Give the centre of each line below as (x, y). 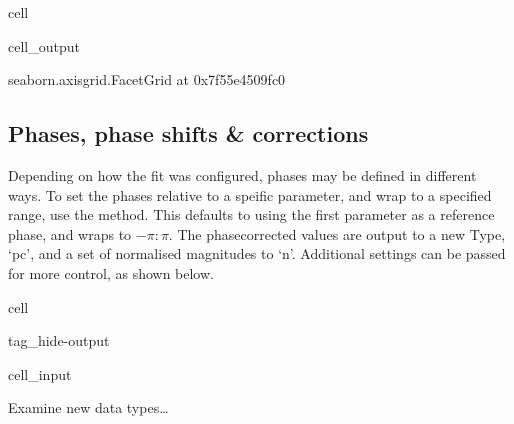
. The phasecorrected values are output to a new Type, (337, 233)
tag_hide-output (59, 340)
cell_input (40, 373)
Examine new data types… (88, 407)
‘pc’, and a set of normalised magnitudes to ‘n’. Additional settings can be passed (257, 253)
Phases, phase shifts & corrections (188, 133)
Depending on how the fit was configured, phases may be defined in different (242, 174)
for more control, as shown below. (111, 272)
